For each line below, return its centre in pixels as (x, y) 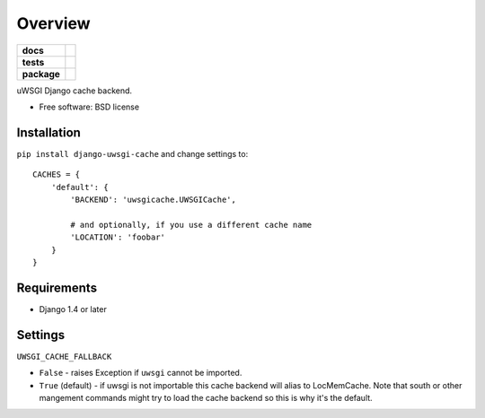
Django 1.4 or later (73, 309)
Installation (48, 132)
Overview (53, 23)
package (41, 74)
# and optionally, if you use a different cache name (191, 225)
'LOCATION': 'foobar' (118, 237)
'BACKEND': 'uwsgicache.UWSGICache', (154, 200)
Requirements (57, 287)
